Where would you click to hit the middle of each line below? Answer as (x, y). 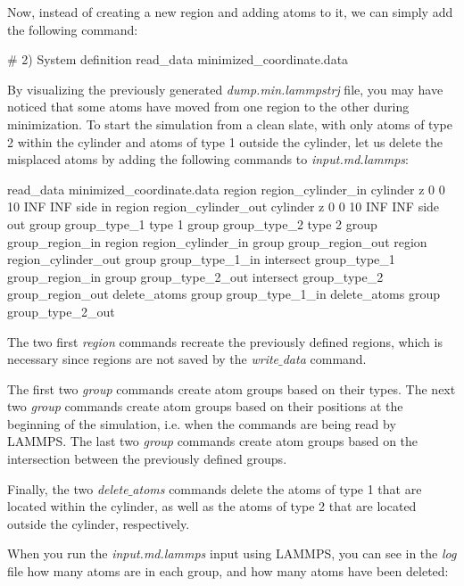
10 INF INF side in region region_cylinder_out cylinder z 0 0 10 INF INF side (224, 206)
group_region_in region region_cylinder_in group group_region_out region (217, 241)
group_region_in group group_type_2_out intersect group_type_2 (195, 276)
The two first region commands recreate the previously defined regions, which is (225, 341)
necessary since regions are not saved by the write (143, 359)
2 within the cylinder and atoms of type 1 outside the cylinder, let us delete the (225, 141)
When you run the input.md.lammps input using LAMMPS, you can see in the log (232, 553)
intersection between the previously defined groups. (147, 459)
